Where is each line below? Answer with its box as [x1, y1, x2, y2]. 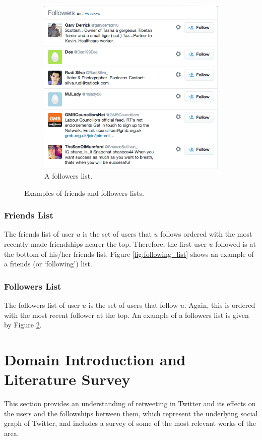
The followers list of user [4, 300, 80, 310]
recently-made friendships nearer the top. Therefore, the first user [4, 239, 207, 249]
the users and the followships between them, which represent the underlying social [4, 408, 258, 418]
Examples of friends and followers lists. [24, 187, 144, 198]
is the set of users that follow [88, 300, 178, 310]
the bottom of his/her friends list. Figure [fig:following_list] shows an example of [4, 248, 254, 259]
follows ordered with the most [160, 229, 252, 239]
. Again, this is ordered [184, 300, 255, 310]
